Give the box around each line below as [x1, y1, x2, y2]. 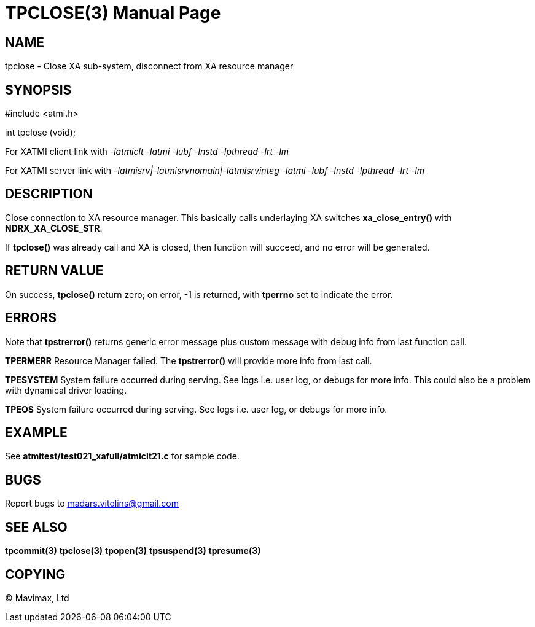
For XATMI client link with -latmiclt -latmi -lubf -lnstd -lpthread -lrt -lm [5, 146, 289, 157]
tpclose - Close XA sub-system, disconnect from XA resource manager [5, 61, 294, 72]
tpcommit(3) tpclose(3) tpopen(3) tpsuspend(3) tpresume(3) [5, 545, 261, 556]
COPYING [5, 566, 66, 582]
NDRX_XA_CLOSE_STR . [5, 222, 103, 233]
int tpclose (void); [5, 127, 76, 138]
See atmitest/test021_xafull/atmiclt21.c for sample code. [5, 451, 240, 462]
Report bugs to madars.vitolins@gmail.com [5, 498, 179, 509]
